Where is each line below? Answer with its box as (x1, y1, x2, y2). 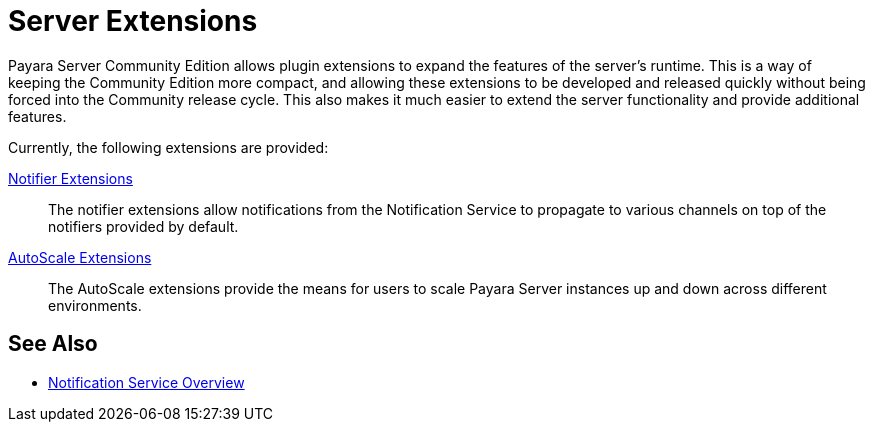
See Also (8, 331, 98, 357)
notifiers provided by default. (48, 217, 239, 235)
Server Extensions (8, 4, 258, 38)
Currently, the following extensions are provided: (8, 138, 329, 156)
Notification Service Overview (48, 373, 245, 391)
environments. (48, 296, 142, 314)
